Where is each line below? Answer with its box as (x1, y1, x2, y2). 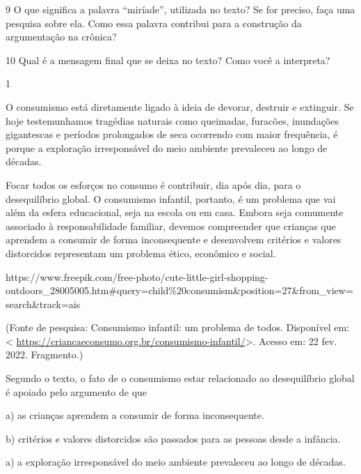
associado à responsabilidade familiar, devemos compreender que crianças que (6, 218, 336, 233)
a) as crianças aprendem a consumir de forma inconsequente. (6, 408, 264, 422)
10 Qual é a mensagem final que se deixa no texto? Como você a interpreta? (6, 52, 330, 67)
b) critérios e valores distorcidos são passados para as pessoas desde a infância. (6, 431, 341, 445)
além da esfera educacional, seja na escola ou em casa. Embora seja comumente (6, 205, 344, 220)
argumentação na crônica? (6, 29, 117, 44)
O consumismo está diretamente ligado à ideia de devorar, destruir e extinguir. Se (6, 99, 354, 114)
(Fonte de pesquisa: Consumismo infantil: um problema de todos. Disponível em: (6, 320, 350, 335)
